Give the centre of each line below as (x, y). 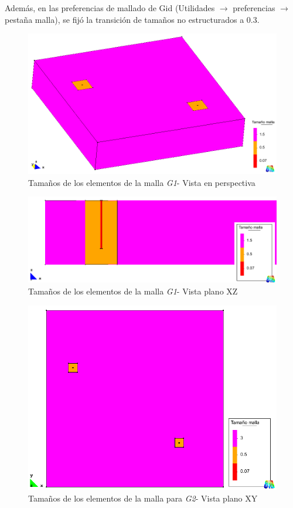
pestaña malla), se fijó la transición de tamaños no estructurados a (125, 19)
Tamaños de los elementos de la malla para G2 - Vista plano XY (143, 498)
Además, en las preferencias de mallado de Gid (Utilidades (110, 8)
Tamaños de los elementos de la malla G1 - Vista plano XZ (133, 291)
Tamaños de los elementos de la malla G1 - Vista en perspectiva (142, 182)
